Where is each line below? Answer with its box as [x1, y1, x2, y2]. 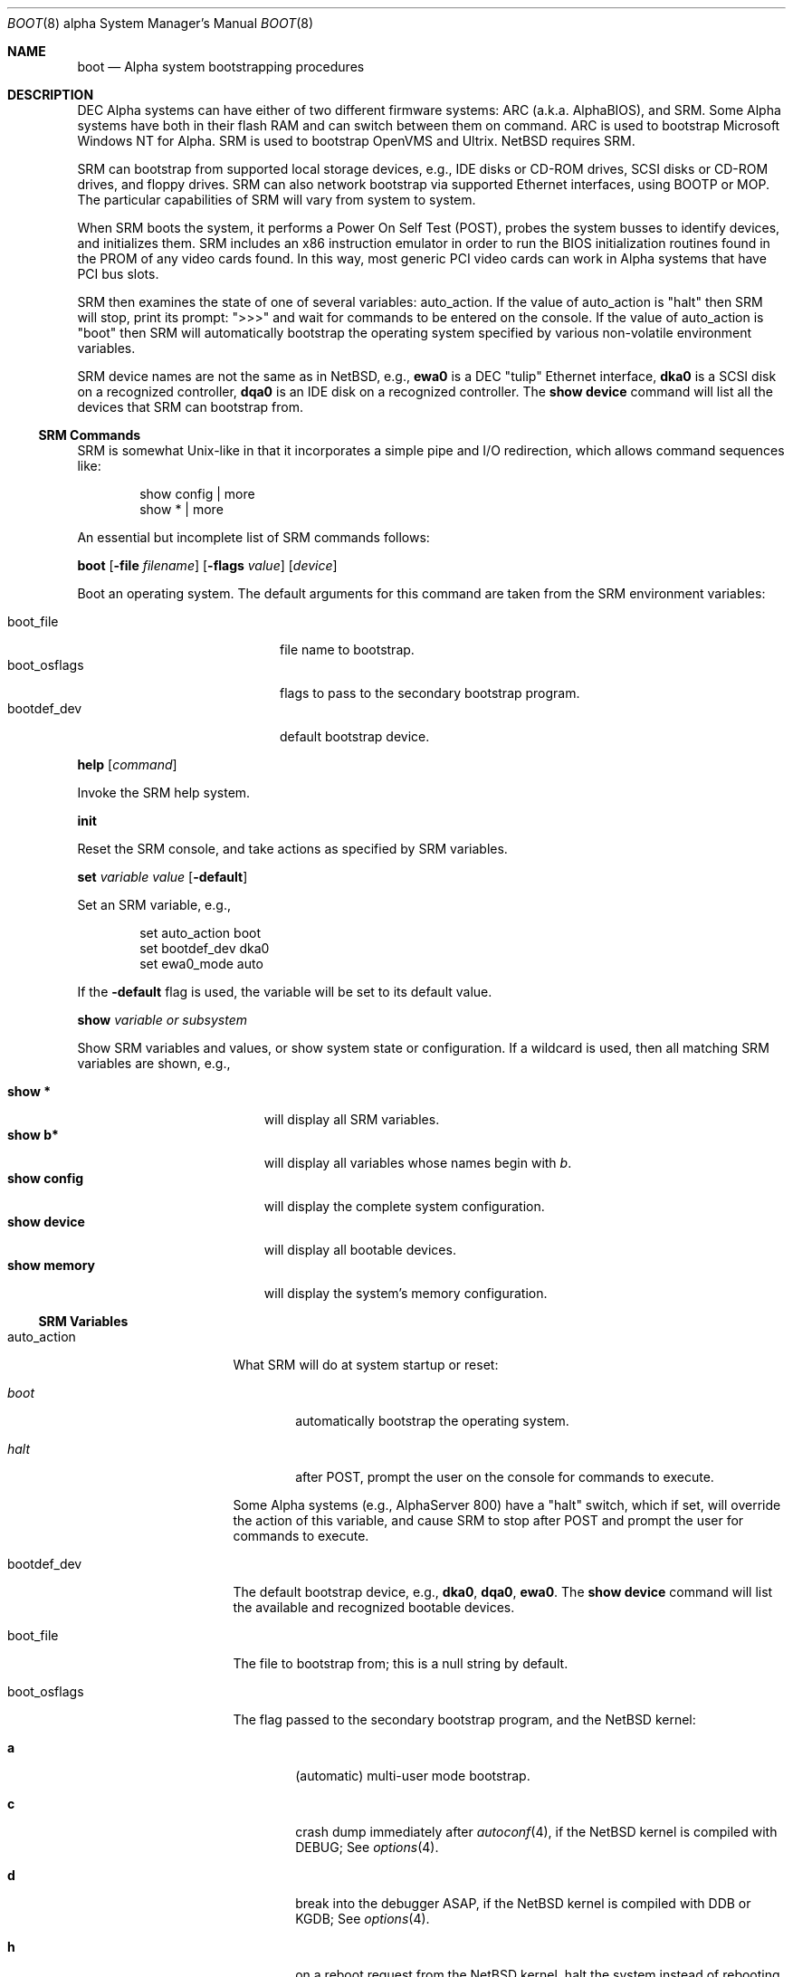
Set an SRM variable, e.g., [77, 897, 231, 912]
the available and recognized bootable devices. [233, 1600, 515, 1615]
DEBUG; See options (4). [295, 1839, 439, 1855]
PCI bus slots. [77, 266, 159, 282]
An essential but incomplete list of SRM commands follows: [77, 530, 430, 545]
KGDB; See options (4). [295, 1911, 430, 1926]
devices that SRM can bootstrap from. [77, 399, 303, 415]
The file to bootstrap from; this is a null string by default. [233, 1656, 568, 1671]
